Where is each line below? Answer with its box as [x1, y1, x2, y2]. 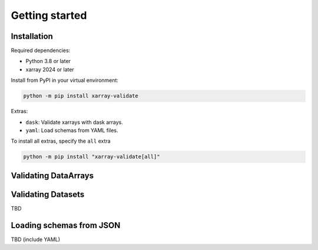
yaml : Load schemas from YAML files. [25, 127, 118, 134]
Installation [11, 31, 53, 41]
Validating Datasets [11, 189, 85, 199]
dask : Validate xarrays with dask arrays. [25, 119, 124, 126]
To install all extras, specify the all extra [11, 137, 111, 144]
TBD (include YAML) [11, 236, 61, 243]
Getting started [11, 9, 87, 22]
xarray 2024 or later [25, 65, 75, 73]
